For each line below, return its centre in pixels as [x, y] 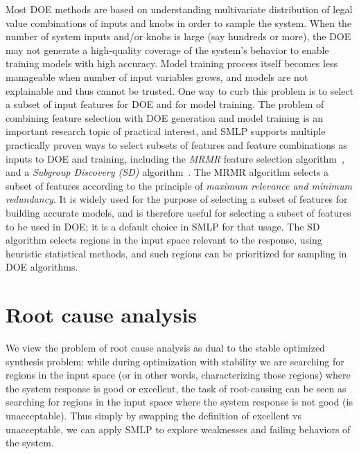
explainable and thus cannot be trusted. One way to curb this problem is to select [180, 90]
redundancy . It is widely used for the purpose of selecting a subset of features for [177, 199]
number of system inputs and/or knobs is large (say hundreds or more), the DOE [178, 36]
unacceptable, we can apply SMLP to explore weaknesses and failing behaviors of [178, 429]
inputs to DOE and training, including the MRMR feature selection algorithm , [175, 158]
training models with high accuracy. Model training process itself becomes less [172, 63]
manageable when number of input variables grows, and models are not [157, 76]
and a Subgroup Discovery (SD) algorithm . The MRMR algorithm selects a [167, 172]
